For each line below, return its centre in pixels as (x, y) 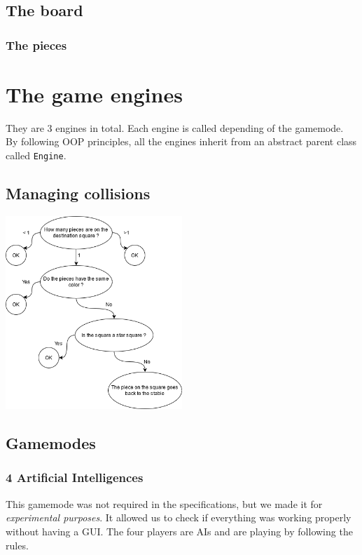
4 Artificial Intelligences (75, 477)
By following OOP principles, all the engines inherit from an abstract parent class (181, 141)
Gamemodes (51, 443)
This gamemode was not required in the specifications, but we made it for (164, 503)
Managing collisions (78, 193)
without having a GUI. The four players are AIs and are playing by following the (179, 531)
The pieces (36, 45)
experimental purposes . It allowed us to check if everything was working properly (179, 517)
